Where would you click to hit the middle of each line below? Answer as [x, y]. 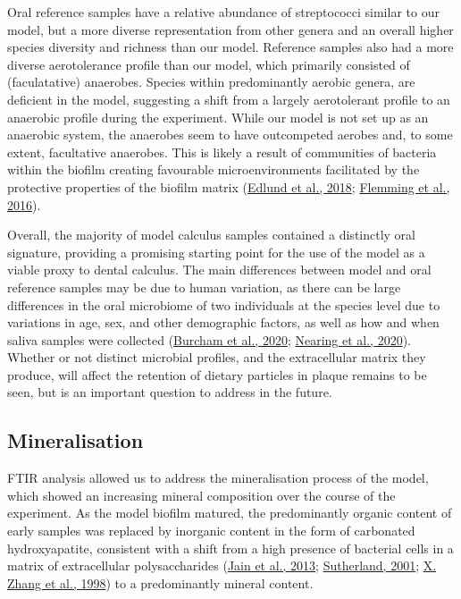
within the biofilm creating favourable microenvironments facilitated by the [214, 169]
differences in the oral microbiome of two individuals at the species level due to [224, 304]
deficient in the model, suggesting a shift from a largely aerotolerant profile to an [229, 99]
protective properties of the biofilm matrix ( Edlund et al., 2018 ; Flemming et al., [229, 186]
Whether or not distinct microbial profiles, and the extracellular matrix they [217, 357]
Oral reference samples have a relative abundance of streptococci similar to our [223, 12]
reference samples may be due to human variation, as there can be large [204, 287]
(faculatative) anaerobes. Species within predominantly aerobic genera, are [211, 82]
